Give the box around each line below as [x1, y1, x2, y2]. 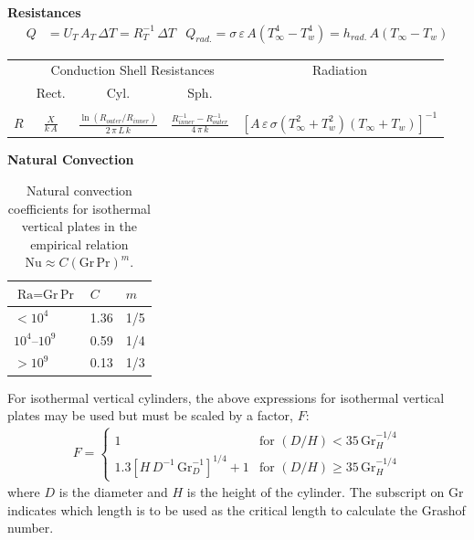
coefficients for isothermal [7, 198, 151, 217]
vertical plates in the [21, 217, 137, 236]
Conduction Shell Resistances [50, 60, 215, 79]
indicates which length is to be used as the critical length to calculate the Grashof [7, 500, 466, 519]
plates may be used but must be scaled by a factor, [7, 406, 293, 425]
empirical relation [30, 234, 129, 253]
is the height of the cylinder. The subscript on [186, 482, 445, 502]
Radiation [311, 60, 367, 79]
